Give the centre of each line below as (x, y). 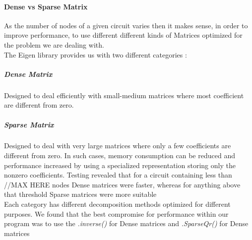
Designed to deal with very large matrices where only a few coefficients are (118, 146)
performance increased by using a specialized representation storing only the (120, 165)
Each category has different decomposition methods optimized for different (117, 204)
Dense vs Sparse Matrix (46, 6)
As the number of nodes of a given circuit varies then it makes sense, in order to (126, 25)
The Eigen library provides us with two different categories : (95, 54)
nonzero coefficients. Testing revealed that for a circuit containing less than (118, 175)
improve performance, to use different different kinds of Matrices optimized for (123, 35)
